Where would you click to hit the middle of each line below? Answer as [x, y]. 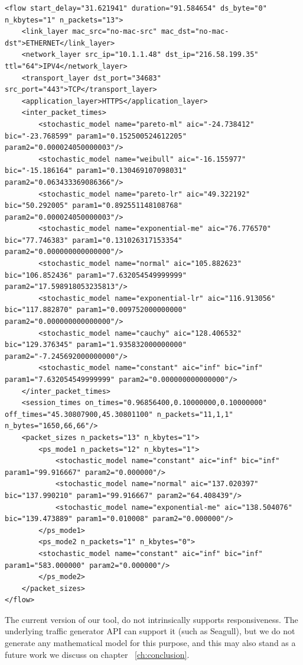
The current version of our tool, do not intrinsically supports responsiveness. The [151, 619]
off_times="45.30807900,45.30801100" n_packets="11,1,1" [119, 414]
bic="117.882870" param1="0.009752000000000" [96, 310]
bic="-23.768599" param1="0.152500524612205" [96, 136]
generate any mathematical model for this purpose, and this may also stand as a [150, 643]
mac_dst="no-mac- [195, 32]
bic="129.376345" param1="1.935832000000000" [96, 345]
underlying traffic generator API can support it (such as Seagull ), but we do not [150, 631]
